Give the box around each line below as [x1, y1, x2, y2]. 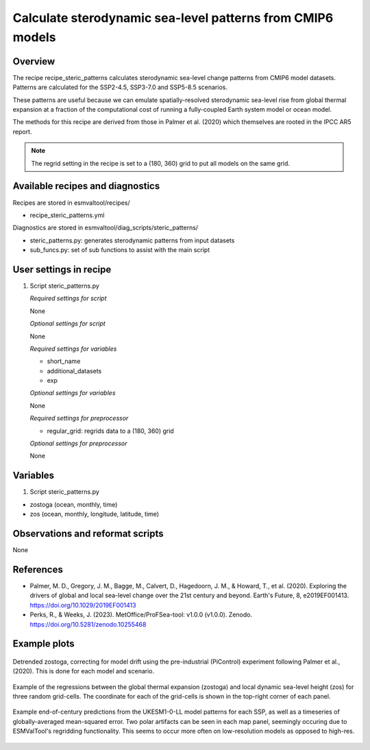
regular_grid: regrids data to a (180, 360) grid [47, 427, 174, 435]
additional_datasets [47, 366, 102, 375]
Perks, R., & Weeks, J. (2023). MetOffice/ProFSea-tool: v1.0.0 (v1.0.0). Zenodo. [29, 610, 253, 619]
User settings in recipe [12, 264, 112, 275]
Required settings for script [29, 295, 107, 303]
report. [12, 127, 32, 136]
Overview [12, 55, 56, 67]
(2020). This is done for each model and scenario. [12, 667, 155, 675]
